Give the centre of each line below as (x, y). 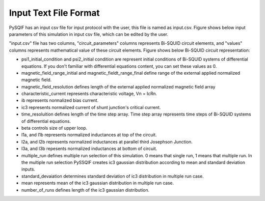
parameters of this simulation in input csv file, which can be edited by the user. (89, 34)
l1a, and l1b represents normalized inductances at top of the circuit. (89, 135)
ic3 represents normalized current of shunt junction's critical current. (91, 107)
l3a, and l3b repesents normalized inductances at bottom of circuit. (89, 149)
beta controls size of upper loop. (54, 128)
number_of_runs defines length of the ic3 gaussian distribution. (85, 190)
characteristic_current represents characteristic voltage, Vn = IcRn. (89, 94)
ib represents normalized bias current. (60, 100)
